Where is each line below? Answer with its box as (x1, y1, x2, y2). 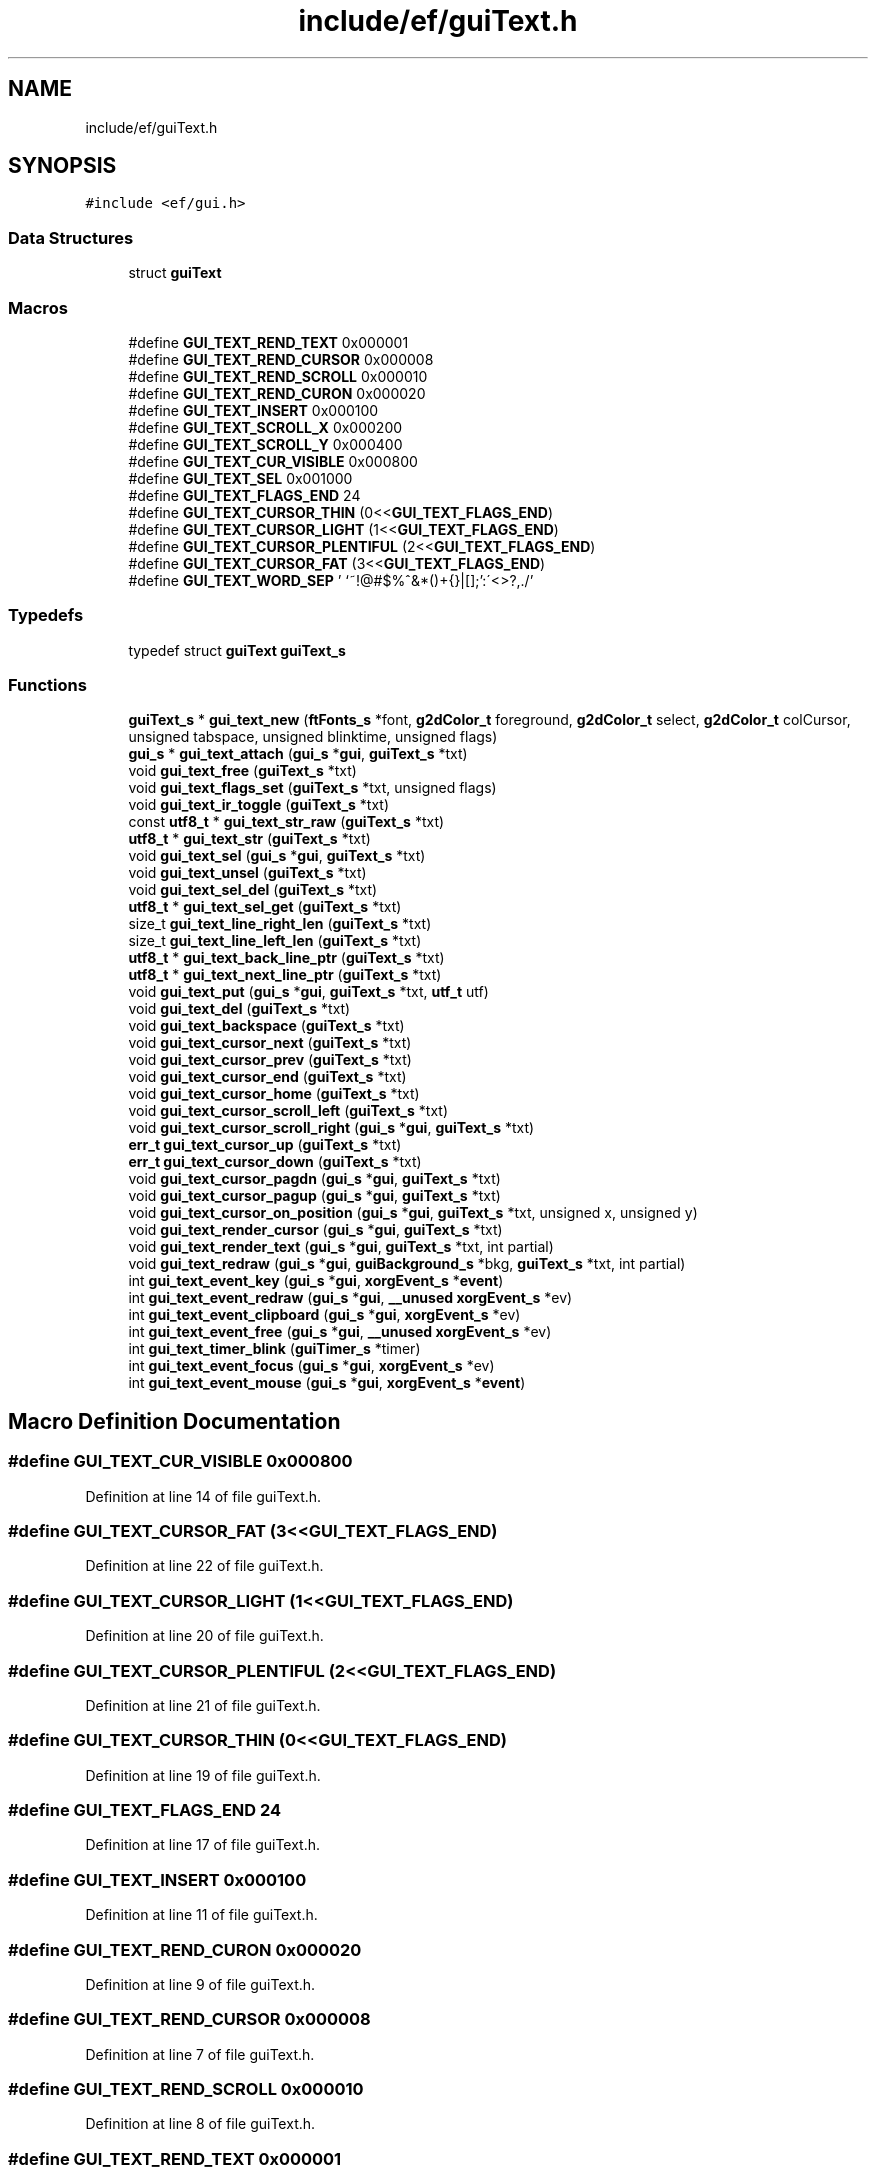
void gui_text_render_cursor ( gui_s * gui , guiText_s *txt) (128, 1221, 503, 1239)
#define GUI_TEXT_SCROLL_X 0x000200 (128, 418, 403, 436)
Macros (8, 297, 68, 318)
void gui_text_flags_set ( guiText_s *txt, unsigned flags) (128, 779, 497, 797)
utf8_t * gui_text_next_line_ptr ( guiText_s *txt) (128, 966, 442, 984)
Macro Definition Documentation (8, 1408, 341, 1434)
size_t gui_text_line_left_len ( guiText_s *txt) (128, 932, 422, 950)
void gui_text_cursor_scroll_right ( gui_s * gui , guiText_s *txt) (128, 1119, 535, 1137)
